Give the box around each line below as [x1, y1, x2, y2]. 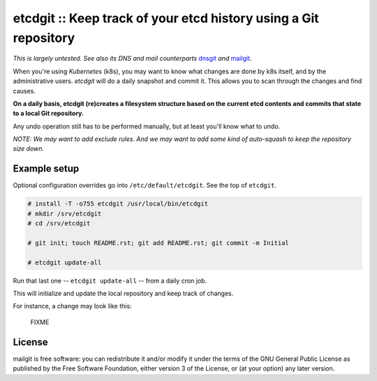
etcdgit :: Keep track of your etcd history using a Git [13, 10, 319, 26]
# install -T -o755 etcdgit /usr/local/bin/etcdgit [27, 200, 209, 208]
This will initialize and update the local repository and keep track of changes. [13, 290, 234, 298]
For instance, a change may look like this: [13, 302, 132, 311]
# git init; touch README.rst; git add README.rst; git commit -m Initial [27, 239, 290, 247]
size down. [13, 144, 45, 153]
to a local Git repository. [13, 109, 84, 118]
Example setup [13, 163, 80, 174]
